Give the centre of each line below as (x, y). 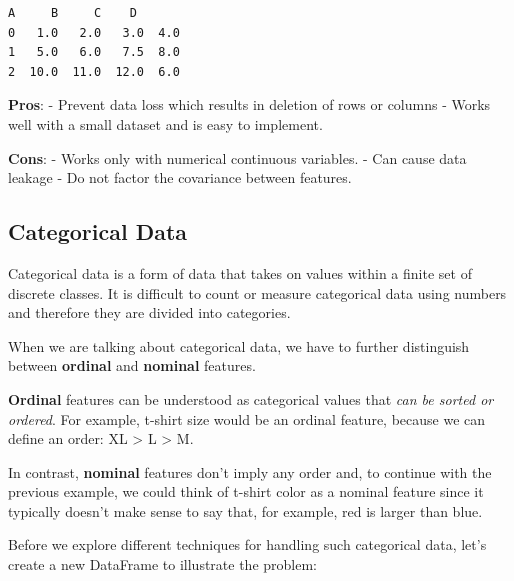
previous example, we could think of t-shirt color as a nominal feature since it (246, 491)
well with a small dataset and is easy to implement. (165, 123)
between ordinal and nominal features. (132, 365)
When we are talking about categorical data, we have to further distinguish (239, 345)
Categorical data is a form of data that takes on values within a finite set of (240, 272)
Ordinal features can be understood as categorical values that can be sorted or (251, 398)
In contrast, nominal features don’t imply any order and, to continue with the (250, 471)
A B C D (72, 13)
